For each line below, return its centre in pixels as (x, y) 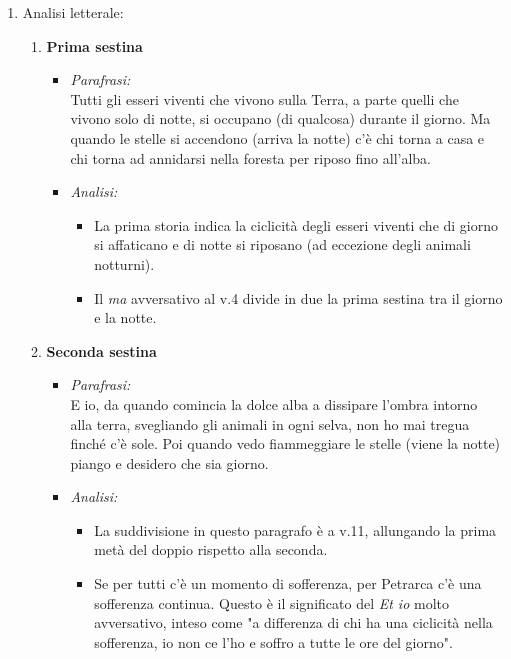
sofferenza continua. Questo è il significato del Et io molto (271, 602)
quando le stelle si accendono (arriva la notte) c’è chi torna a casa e (277, 137)
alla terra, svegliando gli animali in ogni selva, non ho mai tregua (270, 423)
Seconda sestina (101, 350)
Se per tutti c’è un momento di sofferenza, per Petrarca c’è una (288, 583)
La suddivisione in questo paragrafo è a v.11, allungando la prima (295, 529)
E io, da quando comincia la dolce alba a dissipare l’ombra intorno (274, 403)
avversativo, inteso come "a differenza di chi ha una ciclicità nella (293, 622)
